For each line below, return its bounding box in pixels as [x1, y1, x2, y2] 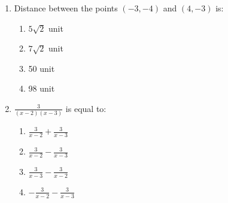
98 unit [28, 82, 55, 95]
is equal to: [65, 102, 107, 114]
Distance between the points [14, 2, 118, 14]
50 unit [28, 62, 55, 74]
